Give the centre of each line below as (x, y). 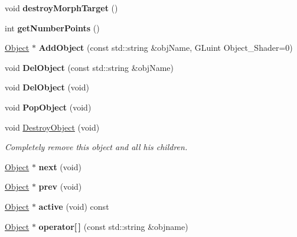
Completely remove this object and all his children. (96, 147)
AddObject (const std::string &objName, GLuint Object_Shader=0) (166, 48)
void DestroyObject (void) (52, 127)
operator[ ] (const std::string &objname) (113, 226)
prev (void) (60, 186)
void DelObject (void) (47, 87)
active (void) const (74, 206)
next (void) (60, 166)
